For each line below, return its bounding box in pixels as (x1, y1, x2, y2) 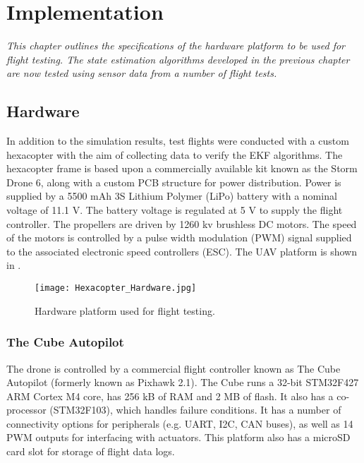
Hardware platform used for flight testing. (35, 303, 215, 318)
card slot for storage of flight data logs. (6, 444, 175, 459)
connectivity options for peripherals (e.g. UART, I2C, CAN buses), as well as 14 (6, 416, 353, 431)
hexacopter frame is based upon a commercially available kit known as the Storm (6, 161, 358, 176)
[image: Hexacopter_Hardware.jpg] (35, 283, 197, 294)
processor (6, 402, 47, 417)
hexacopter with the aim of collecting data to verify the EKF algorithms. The (6, 147, 343, 162)
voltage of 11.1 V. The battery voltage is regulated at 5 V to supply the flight (6, 203, 343, 217)
